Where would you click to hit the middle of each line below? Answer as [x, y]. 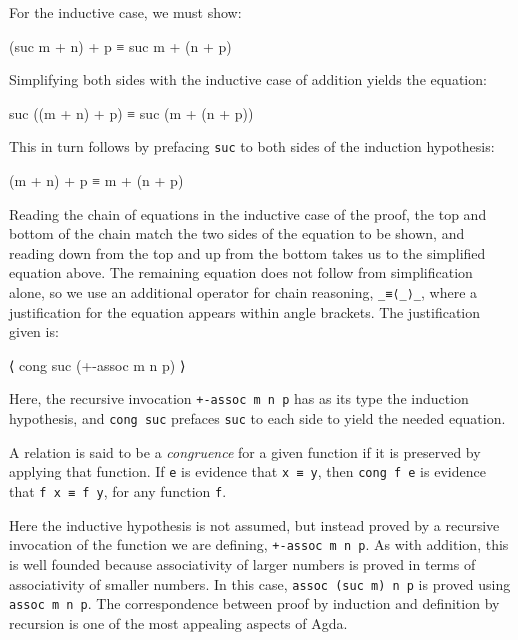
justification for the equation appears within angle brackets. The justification [245, 311]
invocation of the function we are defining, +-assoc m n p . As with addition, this [259, 544]
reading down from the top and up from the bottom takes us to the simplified [247, 252]
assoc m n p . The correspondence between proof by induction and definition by [254, 603]
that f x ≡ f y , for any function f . [118, 491]
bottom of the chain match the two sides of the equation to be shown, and [237, 233]
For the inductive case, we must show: [125, 12]
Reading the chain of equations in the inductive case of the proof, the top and [248, 213]
